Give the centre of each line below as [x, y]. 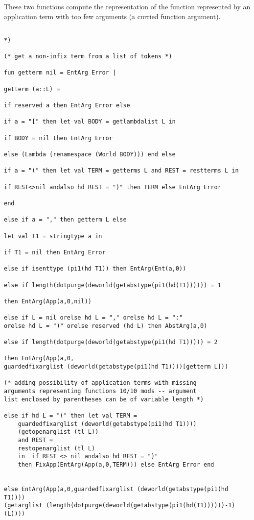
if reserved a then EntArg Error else [67, 106]
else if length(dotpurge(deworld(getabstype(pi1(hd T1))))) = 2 [111, 342]
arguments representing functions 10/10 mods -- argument [100, 391]
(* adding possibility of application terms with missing [100, 383]
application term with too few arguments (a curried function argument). [112, 16]
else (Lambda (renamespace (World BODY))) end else [90, 155]
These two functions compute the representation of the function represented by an [127, 6]
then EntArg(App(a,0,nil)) [48, 301]
